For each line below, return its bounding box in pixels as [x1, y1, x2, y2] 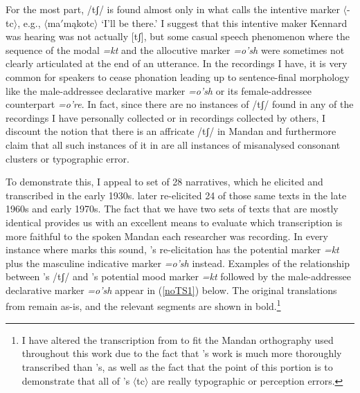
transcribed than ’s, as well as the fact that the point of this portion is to [21, 359, 333, 374]
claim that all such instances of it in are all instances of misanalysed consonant [6, 137, 341, 152]
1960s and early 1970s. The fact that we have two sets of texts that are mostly [6, 201, 339, 216]
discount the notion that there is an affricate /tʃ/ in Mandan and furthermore [6, 124, 336, 138]
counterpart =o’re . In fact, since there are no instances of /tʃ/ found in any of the [6, 97, 354, 111]
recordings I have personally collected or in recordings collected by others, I [6, 110, 326, 125]
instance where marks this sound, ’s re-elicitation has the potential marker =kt [6, 242, 339, 257]
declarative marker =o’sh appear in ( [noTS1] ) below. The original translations [6, 282, 337, 297]
